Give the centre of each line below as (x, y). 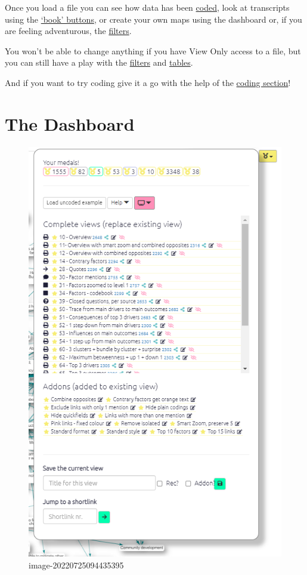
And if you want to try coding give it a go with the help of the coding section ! (148, 82)
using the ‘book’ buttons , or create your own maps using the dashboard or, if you (153, 19)
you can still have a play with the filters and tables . (99, 62)
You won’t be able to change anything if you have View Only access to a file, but (153, 50)
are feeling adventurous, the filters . (68, 31)
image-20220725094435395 (76, 565)
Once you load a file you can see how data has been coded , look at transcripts (147, 7)
